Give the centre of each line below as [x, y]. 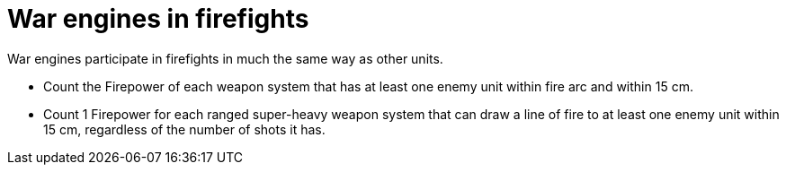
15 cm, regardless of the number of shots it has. [184, 129]
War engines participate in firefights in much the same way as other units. [225, 58]
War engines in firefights [158, 19]
